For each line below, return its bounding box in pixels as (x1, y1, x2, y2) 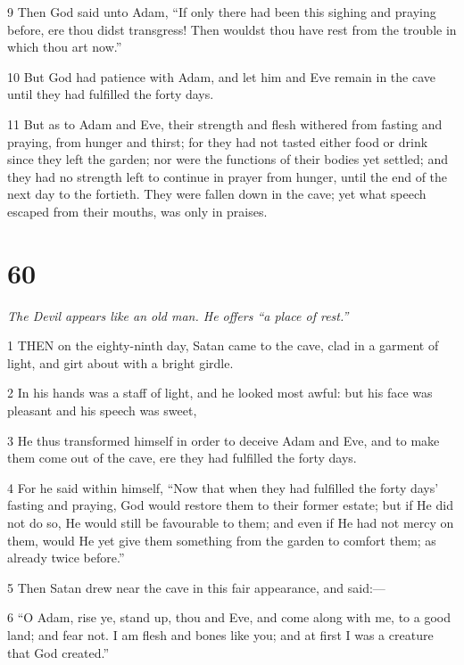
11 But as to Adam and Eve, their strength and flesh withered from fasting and (7, 114, 443, 133)
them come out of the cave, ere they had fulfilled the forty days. (7, 448, 357, 467)
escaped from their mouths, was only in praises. (7, 201, 268, 220)
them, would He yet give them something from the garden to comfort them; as (7, 530, 436, 549)
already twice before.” (7, 548, 125, 567)
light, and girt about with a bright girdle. (7, 353, 234, 372)
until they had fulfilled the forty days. (7, 85, 214, 103)
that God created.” (7, 643, 110, 661)
